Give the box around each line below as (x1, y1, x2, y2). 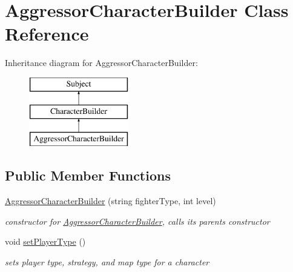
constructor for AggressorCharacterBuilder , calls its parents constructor (5, 214, 270, 227)
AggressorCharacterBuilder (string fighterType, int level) (5, 194, 216, 207)
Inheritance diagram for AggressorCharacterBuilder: (5, 56, 198, 69)
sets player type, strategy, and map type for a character (5, 255, 209, 268)
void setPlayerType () (5, 235, 86, 248)
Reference (5, 21, 89, 46)
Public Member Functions (5, 166, 171, 185)
